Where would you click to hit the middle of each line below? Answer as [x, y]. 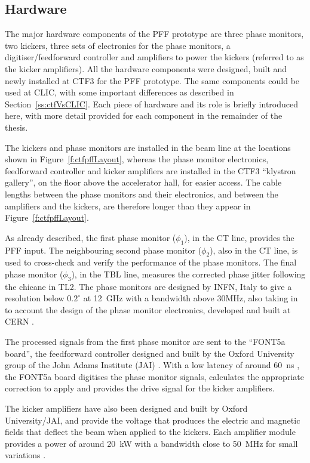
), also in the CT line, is [254, 250]
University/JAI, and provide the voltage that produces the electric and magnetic [153, 420]
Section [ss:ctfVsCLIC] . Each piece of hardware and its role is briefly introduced [151, 104]
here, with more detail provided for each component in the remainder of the [144, 115]
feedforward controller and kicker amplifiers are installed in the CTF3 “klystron [151, 170]
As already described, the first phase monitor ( [90, 237]
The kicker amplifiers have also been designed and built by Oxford [126, 408]
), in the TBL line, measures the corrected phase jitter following [188, 274]
